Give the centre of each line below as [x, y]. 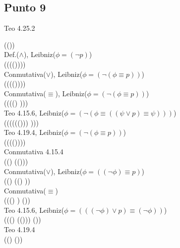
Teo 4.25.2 [20, 28]
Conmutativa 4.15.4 [34, 152]
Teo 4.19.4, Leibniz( [34, 132]
